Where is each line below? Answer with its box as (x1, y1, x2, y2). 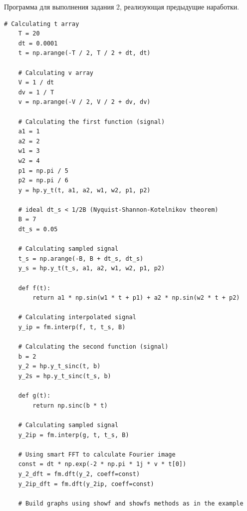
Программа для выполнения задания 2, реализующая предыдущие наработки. (4, 1, 240, 11)
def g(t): (18, 392, 51, 400)
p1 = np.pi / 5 (18, 167, 68, 174)
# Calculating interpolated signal (18, 314, 136, 321)
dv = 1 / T (18, 88, 54, 96)
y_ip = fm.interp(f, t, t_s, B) (18, 324, 126, 331)
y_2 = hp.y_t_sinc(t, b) (18, 363, 101, 370)
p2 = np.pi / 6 (18, 177, 68, 184)
